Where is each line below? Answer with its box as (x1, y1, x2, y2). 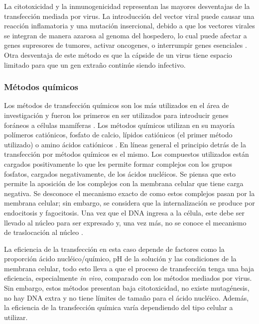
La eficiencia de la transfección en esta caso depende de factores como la (4, 243, 225, 254)
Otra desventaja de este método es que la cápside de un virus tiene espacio (4, 49, 232, 60)
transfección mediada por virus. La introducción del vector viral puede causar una (4, 10, 255, 21)
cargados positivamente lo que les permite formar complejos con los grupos (4, 158, 232, 169)
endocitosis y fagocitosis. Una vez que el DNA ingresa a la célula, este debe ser (4, 207, 245, 217)
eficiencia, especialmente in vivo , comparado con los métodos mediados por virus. (4, 273, 252, 283)
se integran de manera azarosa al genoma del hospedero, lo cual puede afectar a (4, 30, 247, 40)
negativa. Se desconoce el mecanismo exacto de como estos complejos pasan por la (4, 188, 255, 198)
